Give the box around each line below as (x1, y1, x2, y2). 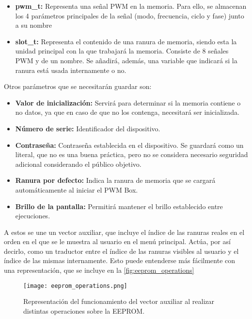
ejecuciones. (15, 211, 50, 221)
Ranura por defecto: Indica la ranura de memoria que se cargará (15, 175, 216, 185)
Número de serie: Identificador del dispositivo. (15, 123, 160, 133)
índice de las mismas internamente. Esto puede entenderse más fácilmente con (4, 255, 236, 266)
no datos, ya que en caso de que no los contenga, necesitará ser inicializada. (15, 107, 239, 117)
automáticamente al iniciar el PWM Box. (15, 184, 138, 195)
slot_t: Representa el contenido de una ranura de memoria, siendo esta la (15, 36, 237, 46)
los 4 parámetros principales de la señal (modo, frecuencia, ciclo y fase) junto (15, 10, 244, 20)
